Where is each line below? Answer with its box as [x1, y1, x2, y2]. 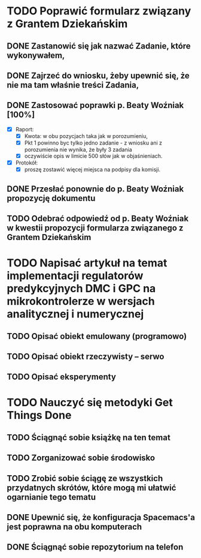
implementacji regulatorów [7, 269, 144, 283]
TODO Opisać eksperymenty [7, 372, 116, 382]
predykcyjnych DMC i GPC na [7, 282, 156, 295]
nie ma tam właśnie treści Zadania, [7, 80, 139, 90]
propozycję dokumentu [7, 193, 96, 203]
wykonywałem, [7, 50, 65, 61]
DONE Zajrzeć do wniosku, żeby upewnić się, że [7, 70, 190, 80]
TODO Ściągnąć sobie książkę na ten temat [7, 432, 171, 442]
